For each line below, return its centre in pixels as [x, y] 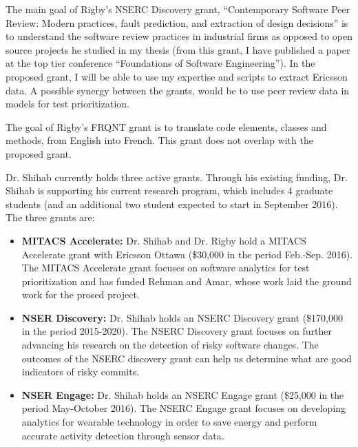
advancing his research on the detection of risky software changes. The [170, 345]
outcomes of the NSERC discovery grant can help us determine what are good [187, 358]
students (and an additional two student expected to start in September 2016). [172, 204]
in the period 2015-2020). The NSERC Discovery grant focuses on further [177, 331]
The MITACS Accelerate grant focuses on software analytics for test [166, 268]
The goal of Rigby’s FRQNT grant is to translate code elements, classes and [166, 126]
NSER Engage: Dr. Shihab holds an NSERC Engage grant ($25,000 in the [183, 394]
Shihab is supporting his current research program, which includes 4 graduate [169, 190]
